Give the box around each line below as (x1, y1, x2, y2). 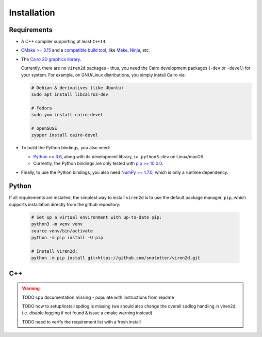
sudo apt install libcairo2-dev (31, 92, 109, 97)
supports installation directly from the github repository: (9, 201, 121, 207)
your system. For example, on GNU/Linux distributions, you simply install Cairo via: (21, 72, 186, 77)
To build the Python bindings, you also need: (21, 145, 110, 151)
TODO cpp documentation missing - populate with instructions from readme (22, 294, 174, 300)
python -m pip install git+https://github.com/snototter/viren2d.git (31, 255, 200, 261)
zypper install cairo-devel (31, 132, 98, 138)
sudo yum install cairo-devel (31, 112, 103, 118)
